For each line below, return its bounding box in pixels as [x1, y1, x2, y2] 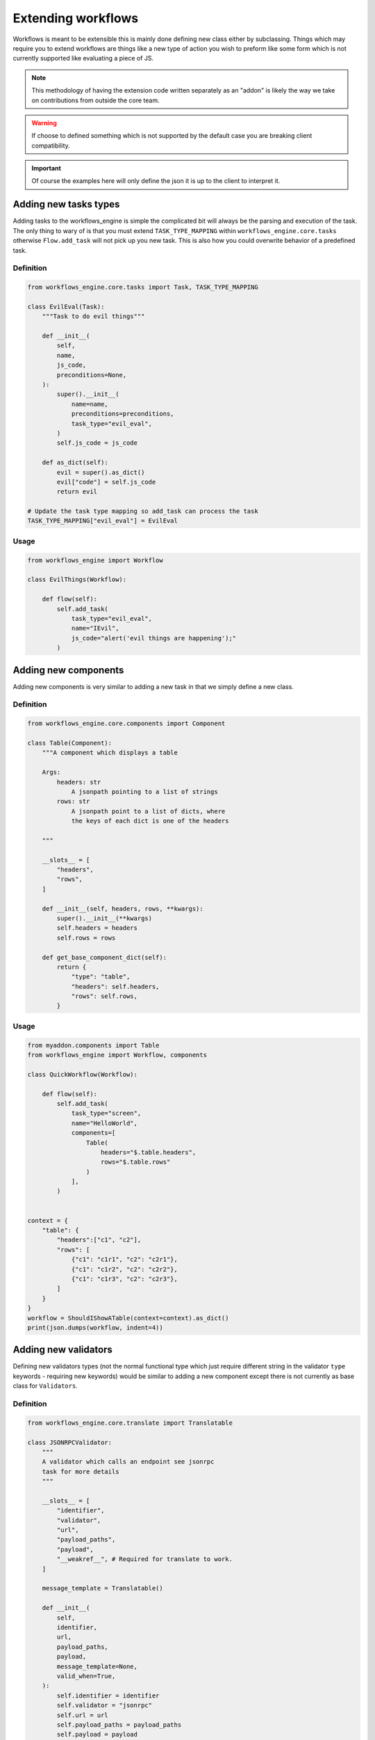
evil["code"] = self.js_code [56, 477, 156, 486]
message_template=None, [56, 1662, 138, 1670]
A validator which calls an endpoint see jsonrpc [42, 1458, 215, 1466]
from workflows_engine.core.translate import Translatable [27, 1418, 233, 1427]
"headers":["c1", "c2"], [56, 1236, 142, 1244]
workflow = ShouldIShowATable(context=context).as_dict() [27, 1314, 229, 1322]
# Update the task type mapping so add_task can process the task [27, 507, 258, 515]
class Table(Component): [27, 738, 112, 747]
